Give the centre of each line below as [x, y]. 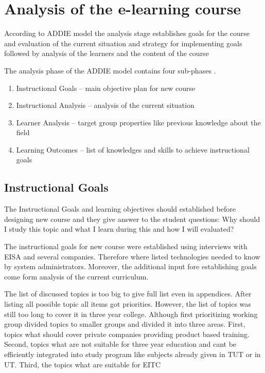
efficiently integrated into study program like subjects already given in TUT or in [132, 354]
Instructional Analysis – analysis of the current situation [105, 105]
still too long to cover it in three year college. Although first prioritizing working [131, 314]
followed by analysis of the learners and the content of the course [107, 53]
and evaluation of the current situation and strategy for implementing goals [123, 43]
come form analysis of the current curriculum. [76, 276]
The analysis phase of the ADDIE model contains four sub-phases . [110, 70]
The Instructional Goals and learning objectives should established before [120, 209]
